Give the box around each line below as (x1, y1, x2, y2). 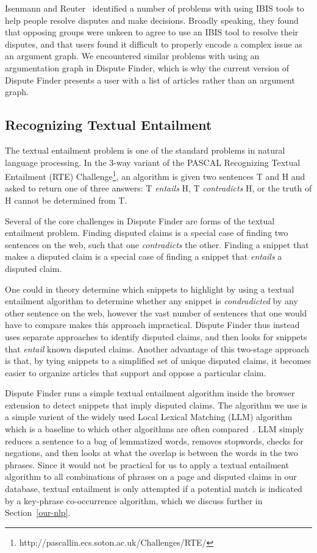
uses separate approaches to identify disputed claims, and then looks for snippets (5, 330, 307, 343)
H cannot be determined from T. (5, 193, 127, 206)
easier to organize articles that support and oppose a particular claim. (5, 366, 266, 379)
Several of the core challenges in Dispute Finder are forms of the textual (5, 214, 275, 227)
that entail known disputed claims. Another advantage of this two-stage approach (5, 342, 310, 355)
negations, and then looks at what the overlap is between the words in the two (5, 446, 298, 459)
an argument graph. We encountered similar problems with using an (5, 49, 260, 62)
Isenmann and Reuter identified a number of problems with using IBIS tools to (5, 2, 304, 14)
